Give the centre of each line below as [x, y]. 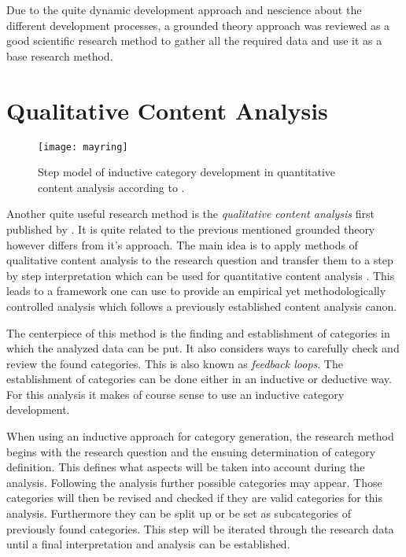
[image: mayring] [83, 147]
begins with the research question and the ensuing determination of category [191, 451]
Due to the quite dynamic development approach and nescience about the [184, 9]
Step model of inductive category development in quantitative [187, 172]
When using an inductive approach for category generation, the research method [200, 436]
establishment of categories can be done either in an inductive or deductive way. [199, 379]
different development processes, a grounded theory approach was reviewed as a [198, 25]
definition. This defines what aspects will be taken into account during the [186, 467]
